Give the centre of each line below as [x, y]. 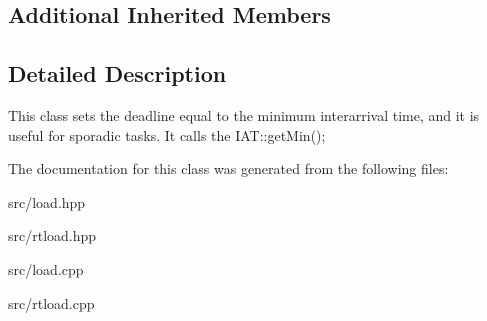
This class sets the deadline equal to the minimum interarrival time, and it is [244, 114]
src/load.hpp [47, 201]
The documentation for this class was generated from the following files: [228, 168]
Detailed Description [117, 73]
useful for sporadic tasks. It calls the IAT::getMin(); [167, 134]
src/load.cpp [46, 268]
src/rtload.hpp [52, 235]
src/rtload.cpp [51, 302]
